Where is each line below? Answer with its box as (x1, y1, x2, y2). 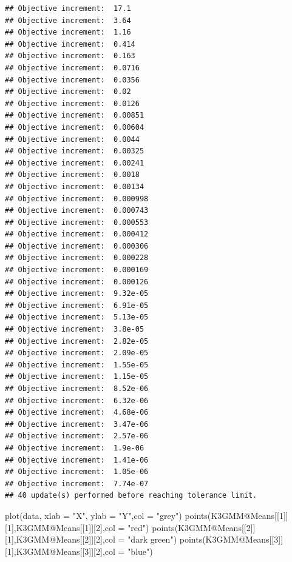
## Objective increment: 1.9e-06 (5, 443, 144, 452)
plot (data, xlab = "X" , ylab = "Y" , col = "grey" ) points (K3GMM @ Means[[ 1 (5, 509, 284, 521)
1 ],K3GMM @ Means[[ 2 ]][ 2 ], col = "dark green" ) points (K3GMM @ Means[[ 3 (7, 533, 279, 546)
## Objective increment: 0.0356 (5, 75, 140, 84)
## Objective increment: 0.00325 (5, 147, 144, 156)
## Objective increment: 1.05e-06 (5, 467, 149, 477)
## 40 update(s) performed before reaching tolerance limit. (5, 491, 257, 500)
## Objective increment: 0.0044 (5, 135, 140, 144)
